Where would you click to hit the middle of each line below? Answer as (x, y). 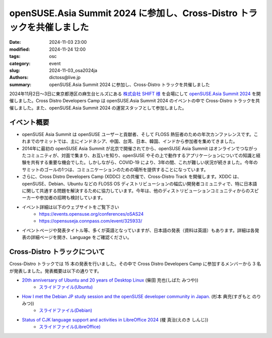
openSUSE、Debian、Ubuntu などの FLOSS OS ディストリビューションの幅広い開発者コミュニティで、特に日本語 (140, 183)
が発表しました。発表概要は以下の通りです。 (55, 271)
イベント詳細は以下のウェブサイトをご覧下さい (71, 207)
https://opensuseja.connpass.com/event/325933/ (91, 221)
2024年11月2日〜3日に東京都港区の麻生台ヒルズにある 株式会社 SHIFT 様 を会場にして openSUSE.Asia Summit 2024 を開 (135, 94)
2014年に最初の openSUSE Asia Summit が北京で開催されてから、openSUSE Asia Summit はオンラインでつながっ (140, 148)
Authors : (19, 78)
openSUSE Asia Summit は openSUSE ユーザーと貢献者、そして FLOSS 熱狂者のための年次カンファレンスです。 (138, 134)
